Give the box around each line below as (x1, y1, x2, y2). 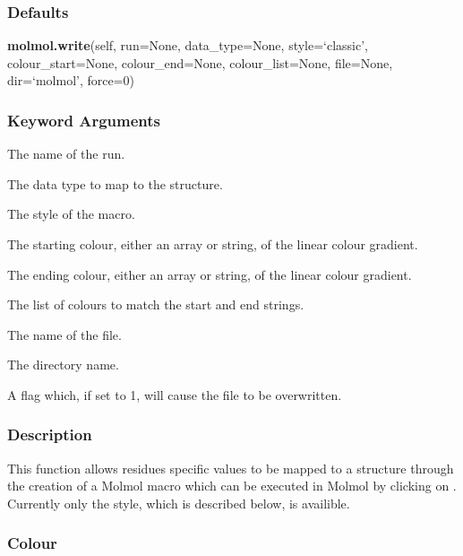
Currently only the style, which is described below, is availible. (7, 493, 350, 512)
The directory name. (7, 355, 119, 374)
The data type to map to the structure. (7, 174, 223, 193)
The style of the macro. (7, 204, 135, 223)
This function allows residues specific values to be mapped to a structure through (7, 458, 454, 477)
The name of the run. (7, 144, 125, 163)
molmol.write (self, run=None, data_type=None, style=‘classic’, (7, 36, 369, 55)
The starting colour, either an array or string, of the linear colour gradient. (7, 235, 418, 253)
